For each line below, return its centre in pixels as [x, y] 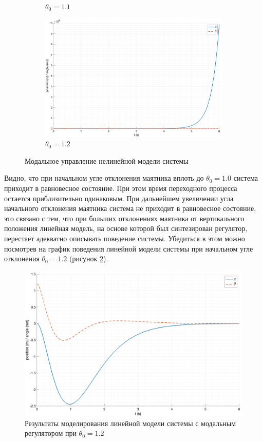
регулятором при [51, 433]
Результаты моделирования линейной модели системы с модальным [130, 423]
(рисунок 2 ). [89, 258]
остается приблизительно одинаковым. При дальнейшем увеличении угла [119, 198]
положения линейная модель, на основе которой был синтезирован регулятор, [126, 228]
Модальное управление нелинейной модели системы [107, 160]
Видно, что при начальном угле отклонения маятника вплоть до [104, 178]
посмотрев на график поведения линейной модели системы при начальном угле [129, 248]
